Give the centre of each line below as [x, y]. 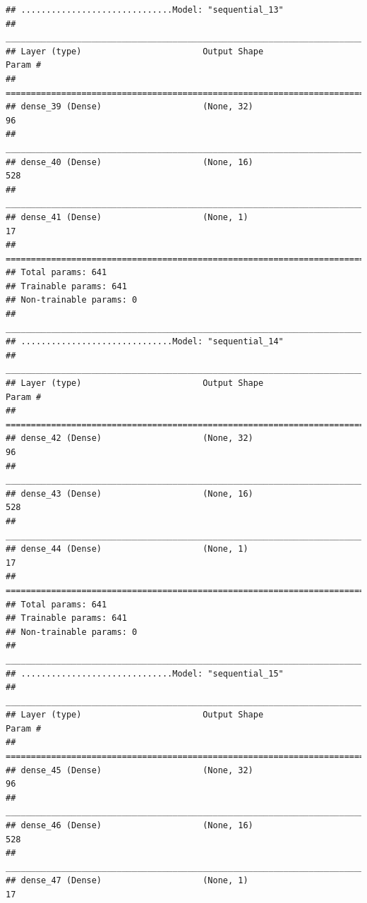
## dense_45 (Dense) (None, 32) [130, 770]
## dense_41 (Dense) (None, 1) [127, 217]
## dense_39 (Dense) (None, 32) [130, 107]
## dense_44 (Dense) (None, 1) [127, 549]
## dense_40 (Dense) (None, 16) [130, 162]
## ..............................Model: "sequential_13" [145, 10]
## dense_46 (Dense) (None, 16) [130, 826]
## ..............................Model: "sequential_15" [145, 673]
